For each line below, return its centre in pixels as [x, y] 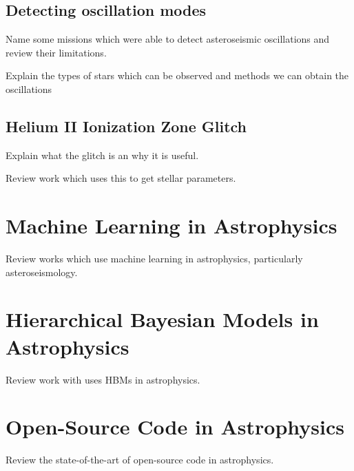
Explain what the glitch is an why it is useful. [102, 155]
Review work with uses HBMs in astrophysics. [103, 379]
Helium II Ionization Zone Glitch [126, 126]
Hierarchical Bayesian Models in [162, 319]
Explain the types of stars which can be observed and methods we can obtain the [177, 75]
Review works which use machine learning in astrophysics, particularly [154, 259]
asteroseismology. [42, 272]
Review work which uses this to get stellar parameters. [121, 178]
